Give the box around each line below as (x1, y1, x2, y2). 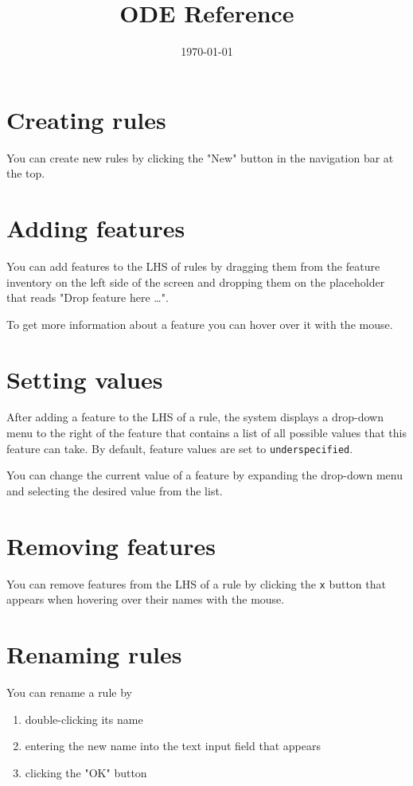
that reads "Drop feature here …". (6, 289, 169, 306)
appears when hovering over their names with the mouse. (6, 591, 285, 608)
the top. (6, 165, 45, 182)
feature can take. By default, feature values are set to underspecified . (6, 440, 353, 456)
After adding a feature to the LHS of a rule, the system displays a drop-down (6, 409, 384, 425)
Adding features (6, 212, 185, 244)
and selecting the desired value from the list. (6, 482, 223, 499)
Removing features (6, 529, 216, 561)
